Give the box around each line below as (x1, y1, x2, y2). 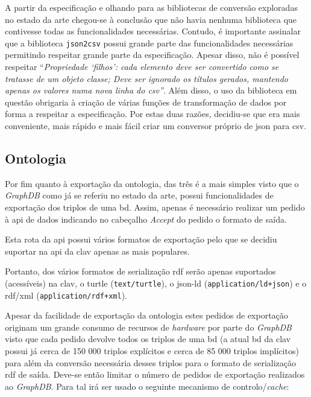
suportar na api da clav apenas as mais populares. (5, 244, 190, 257)
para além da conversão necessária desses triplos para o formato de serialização (5, 356, 297, 369)
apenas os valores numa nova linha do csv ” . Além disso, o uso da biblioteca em (5, 84, 297, 97)
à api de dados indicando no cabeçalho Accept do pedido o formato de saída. (5, 212, 287, 225)
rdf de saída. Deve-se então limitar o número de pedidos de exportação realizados (5, 368, 305, 381)
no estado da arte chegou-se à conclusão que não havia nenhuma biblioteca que (5, 13, 297, 25)
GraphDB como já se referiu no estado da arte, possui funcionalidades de (5, 189, 274, 202)
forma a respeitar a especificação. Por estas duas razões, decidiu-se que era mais (5, 107, 300, 120)
